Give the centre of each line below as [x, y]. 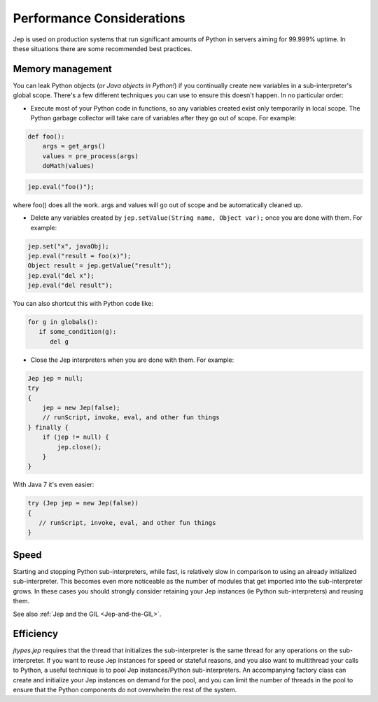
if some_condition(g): [78, 332]
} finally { [48, 427]
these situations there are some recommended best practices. [103, 48]
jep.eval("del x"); [61, 275]
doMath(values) [68, 166]
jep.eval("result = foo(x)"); [79, 256]
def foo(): [46, 136]
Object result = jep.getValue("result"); [100, 266]
